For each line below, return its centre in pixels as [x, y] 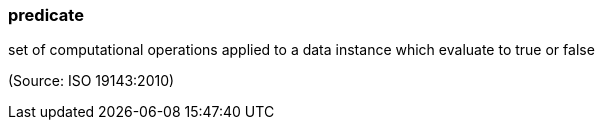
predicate [46, 15]
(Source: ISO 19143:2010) [91, 81]
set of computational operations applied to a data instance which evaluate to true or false [301, 50]
